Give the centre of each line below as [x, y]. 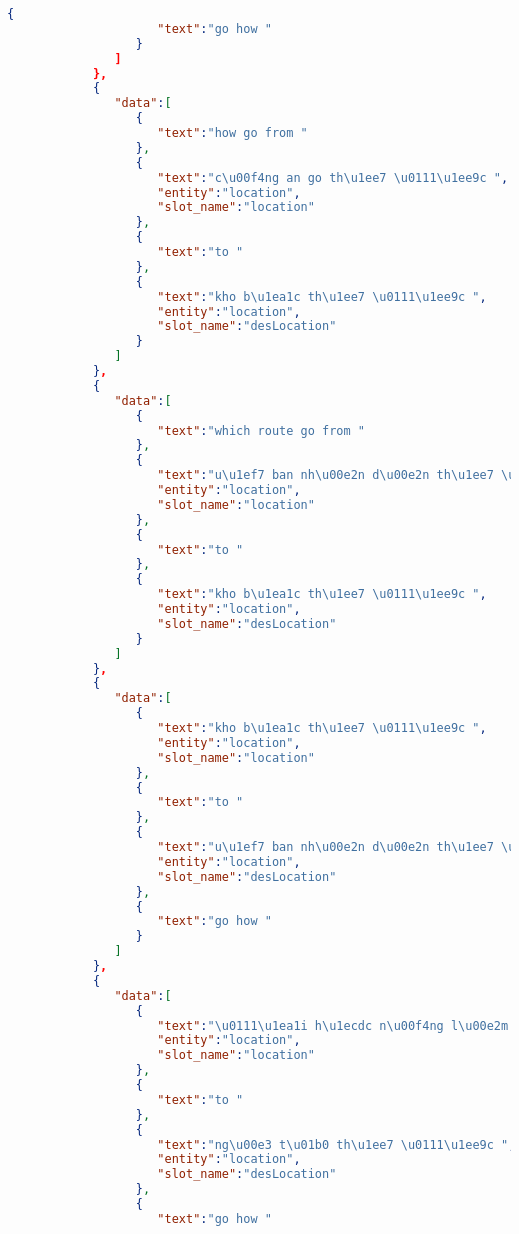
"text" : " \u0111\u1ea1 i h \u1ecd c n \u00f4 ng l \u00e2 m [333, 1025]
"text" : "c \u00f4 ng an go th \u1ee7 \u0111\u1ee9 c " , [333, 177]
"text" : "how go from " [232, 133]
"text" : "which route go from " [261, 430]
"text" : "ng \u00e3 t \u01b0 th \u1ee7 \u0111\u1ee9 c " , [336, 1144]
